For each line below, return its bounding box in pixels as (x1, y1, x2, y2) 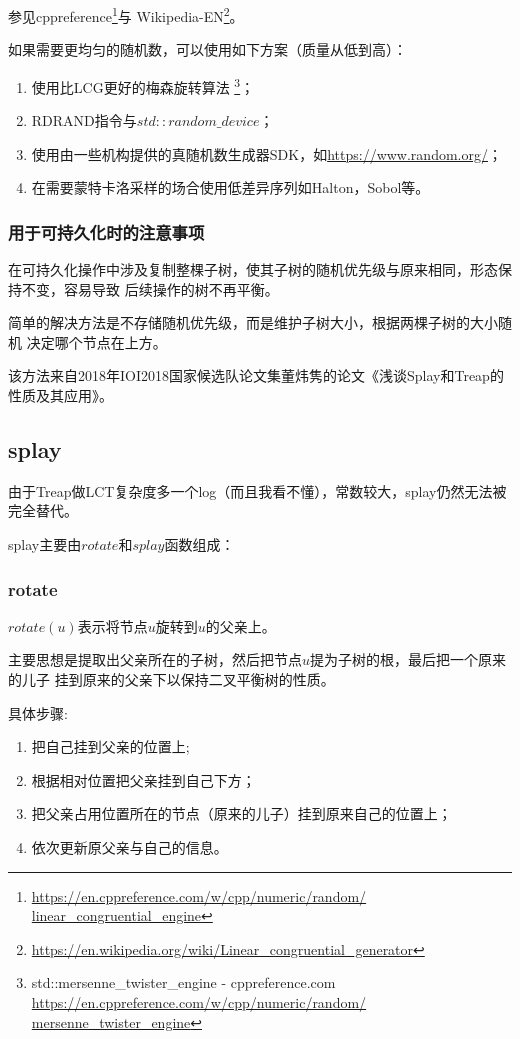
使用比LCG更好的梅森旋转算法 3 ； (31, 73, 255, 97)
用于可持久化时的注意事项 (8, 219, 205, 244)
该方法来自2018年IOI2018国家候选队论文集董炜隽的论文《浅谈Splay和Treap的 (8, 365, 504, 386)
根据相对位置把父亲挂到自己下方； (31, 769, 256, 790)
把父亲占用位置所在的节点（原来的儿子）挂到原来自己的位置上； (31, 803, 452, 824)
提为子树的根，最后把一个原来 (310, 649, 507, 670)
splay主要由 (8, 534, 82, 555)
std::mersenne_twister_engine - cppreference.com (31, 972, 336, 993)
